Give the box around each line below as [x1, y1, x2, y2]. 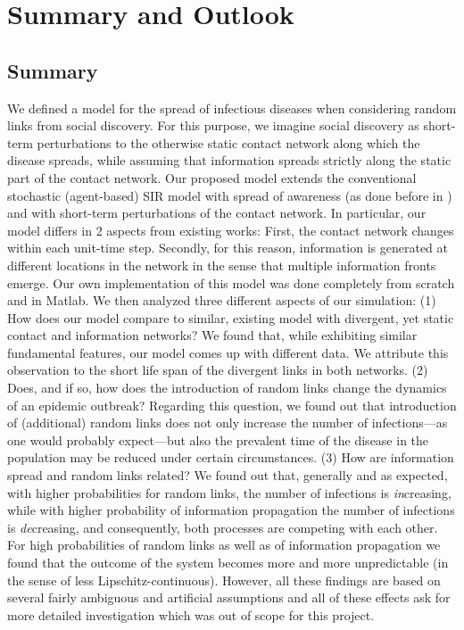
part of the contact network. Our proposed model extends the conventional [7, 168, 417, 187]
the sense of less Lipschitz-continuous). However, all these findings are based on [7, 570, 441, 589]
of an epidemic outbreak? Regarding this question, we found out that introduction [7, 395, 457, 414]
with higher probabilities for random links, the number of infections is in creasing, [7, 483, 452, 502]
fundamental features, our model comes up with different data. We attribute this [7, 343, 449, 361]
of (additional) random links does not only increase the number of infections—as [7, 413, 448, 432]
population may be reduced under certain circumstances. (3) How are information [7, 448, 454, 467]
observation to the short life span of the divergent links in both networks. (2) [7, 361, 428, 379]
